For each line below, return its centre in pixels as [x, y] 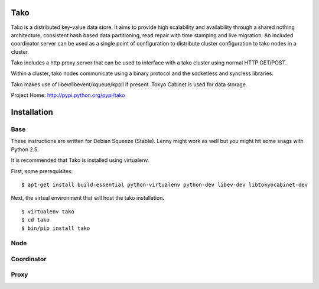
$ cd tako [35, 220]
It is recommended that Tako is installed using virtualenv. [80, 160]
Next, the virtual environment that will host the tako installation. [88, 198]
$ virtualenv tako [48, 212]
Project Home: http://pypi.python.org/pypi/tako [68, 95]
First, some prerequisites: [42, 171]
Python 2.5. [25, 149]
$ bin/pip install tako [56, 228]
